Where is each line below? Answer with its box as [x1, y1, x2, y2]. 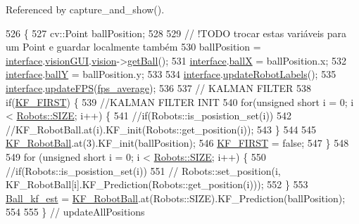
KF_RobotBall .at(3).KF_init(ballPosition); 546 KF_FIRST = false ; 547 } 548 [6, 136, 349, 150]
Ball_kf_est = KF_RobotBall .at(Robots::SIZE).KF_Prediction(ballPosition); [6, 190, 346, 205]
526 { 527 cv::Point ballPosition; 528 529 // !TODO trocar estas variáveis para [6, 25, 347, 40]
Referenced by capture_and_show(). [6, 2, 165, 16]
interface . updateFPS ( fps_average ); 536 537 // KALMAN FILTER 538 [6, 80, 312, 95]
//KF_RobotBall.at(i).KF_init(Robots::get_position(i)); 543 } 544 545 [6, 121, 317, 136]
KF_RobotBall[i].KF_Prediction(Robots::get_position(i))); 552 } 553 [6, 177, 308, 192]
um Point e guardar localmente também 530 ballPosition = [6, 39, 261, 54]
